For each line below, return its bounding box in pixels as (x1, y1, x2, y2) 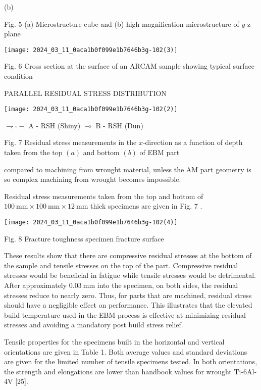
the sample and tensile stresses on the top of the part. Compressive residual (4, 260, 238, 270)
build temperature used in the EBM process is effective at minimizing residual (4, 309, 246, 320)
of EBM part (139, 147, 180, 158)
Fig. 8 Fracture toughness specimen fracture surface (4, 233, 164, 243)
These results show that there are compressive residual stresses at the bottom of (4, 250, 252, 261)
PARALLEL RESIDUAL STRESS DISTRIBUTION (4, 87, 167, 98)
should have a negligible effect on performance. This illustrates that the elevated (4, 300, 252, 310)
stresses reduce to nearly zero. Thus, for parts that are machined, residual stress (4, 289, 252, 300)
